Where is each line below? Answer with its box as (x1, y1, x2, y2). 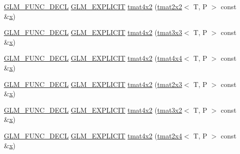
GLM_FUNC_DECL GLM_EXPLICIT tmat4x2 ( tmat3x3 (4, 27, 183, 37)
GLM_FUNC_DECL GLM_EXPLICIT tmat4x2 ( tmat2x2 (4, 1, 183, 11)
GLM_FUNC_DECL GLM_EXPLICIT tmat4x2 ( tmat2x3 (4, 79, 183, 89)
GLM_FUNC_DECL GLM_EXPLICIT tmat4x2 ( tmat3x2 (4, 104, 183, 115)
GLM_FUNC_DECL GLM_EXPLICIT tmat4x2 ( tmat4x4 (4, 53, 183, 63)
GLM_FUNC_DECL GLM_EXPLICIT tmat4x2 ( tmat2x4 (4, 130, 183, 140)
